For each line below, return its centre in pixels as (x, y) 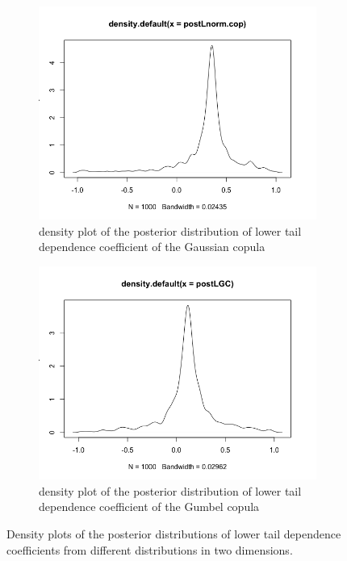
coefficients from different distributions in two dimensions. (150, 549)
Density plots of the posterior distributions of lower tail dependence (174, 534)
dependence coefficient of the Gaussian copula (152, 247)
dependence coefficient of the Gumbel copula (149, 507)
